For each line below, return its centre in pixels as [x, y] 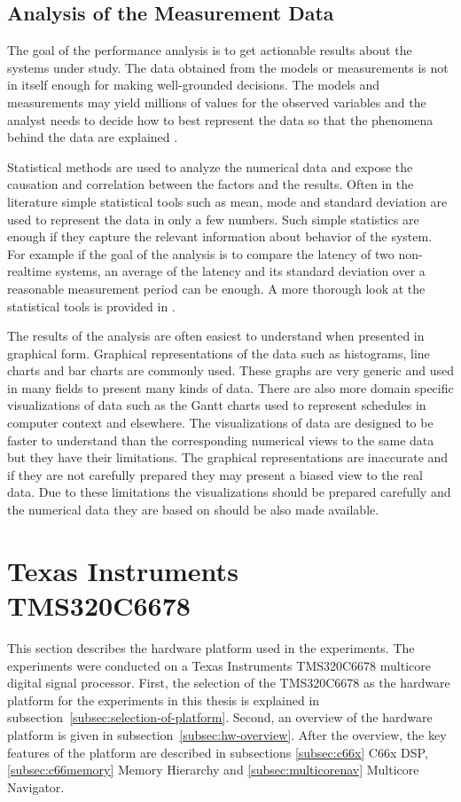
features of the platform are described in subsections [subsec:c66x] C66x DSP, [218, 752]
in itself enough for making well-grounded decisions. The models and [194, 85]
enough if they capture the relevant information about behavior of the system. [220, 236]
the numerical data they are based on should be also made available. [193, 510]
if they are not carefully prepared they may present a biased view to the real [215, 474]
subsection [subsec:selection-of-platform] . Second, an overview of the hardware [220, 717]
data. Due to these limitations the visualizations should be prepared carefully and [229, 492]
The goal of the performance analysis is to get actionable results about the [210, 50]
